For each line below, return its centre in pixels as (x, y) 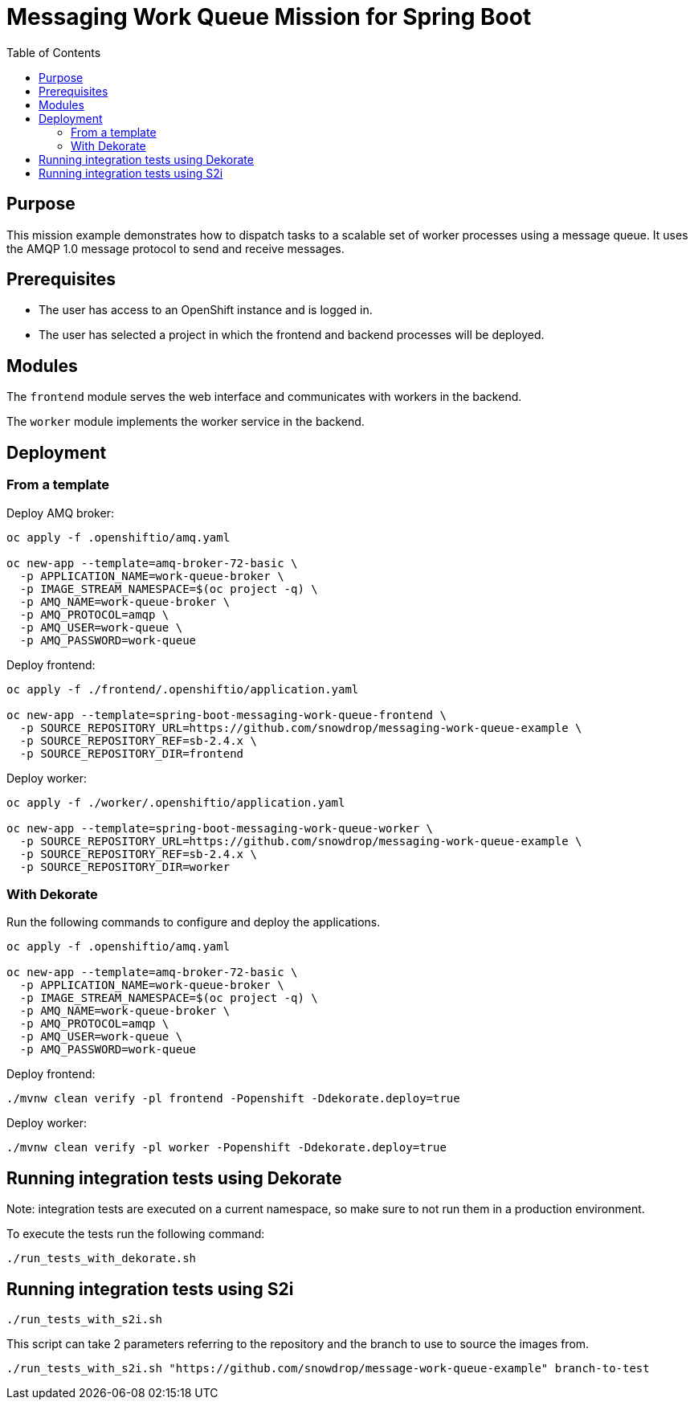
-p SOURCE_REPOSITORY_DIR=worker (125, 866)
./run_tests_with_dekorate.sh (102, 1259)
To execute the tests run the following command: (136, 1234)
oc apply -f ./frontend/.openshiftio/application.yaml (183, 689)
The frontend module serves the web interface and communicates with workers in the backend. (264, 397)
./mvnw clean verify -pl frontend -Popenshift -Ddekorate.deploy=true (233, 1099)
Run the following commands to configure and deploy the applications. (194, 922)
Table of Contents (54, 52)
